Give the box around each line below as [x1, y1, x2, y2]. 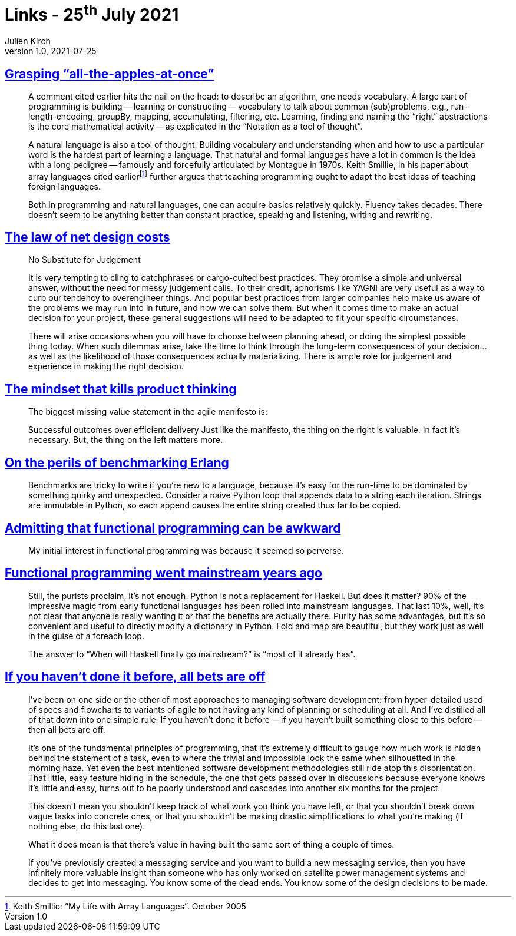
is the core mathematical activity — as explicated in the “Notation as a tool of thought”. [28, 121, 363, 131]
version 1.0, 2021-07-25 [5, 46, 97, 57]
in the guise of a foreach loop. [28, 630, 144, 641]
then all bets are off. [28, 724, 105, 735]
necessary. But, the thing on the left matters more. [28, 435, 223, 445]
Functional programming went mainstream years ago [5, 565, 322, 581]
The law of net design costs [5, 230, 170, 244]
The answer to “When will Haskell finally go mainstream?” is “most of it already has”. [28, 649, 356, 659]
